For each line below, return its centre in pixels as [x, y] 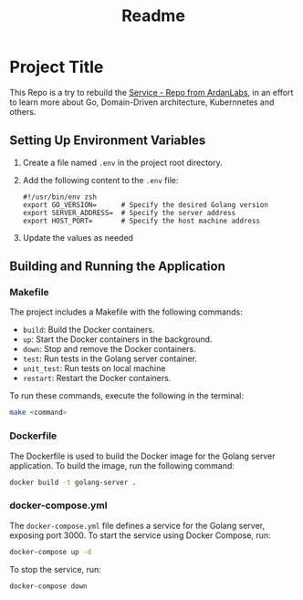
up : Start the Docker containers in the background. [117, 339]
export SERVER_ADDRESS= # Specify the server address [129, 212]
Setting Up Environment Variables [108, 141]
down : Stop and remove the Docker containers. [109, 349]
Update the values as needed [78, 237]
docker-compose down [49, 586]
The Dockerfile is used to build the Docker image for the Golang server [142, 456]
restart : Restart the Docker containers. [97, 378]
